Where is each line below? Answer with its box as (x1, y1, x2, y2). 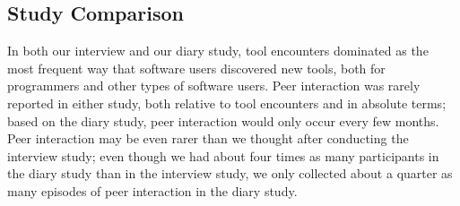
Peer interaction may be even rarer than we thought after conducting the (7, 129, 409, 148)
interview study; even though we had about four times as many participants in (7, 146, 439, 165)
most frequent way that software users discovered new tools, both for (7, 58, 386, 77)
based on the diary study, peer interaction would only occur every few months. (7, 111, 439, 130)
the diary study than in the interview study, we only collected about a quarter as (7, 164, 453, 183)
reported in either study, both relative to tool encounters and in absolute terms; (7, 93, 447, 112)
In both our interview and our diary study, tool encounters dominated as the (7, 41, 429, 60)
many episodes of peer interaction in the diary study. (7, 181, 298, 200)
